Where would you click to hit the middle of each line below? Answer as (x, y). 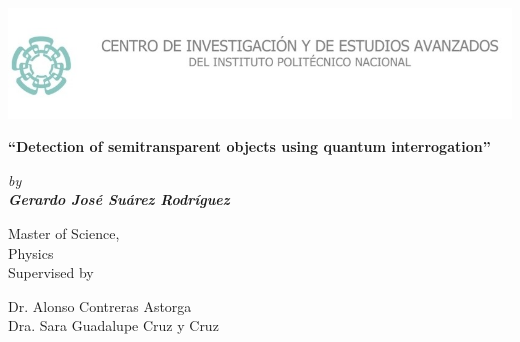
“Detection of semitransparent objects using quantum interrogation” (249, 146)
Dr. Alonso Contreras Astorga (100, 305)
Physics (31, 252)
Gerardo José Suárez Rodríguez (119, 199)
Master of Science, (64, 232)
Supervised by (51, 272)
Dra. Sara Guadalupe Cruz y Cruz (113, 325)
